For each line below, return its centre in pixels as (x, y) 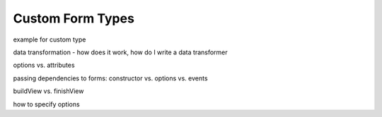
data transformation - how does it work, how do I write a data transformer (120, 52)
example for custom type (50, 39)
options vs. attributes (44, 65)
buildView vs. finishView (48, 91)
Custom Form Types (74, 18)
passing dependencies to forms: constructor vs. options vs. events (110, 78)
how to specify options (47, 104)
